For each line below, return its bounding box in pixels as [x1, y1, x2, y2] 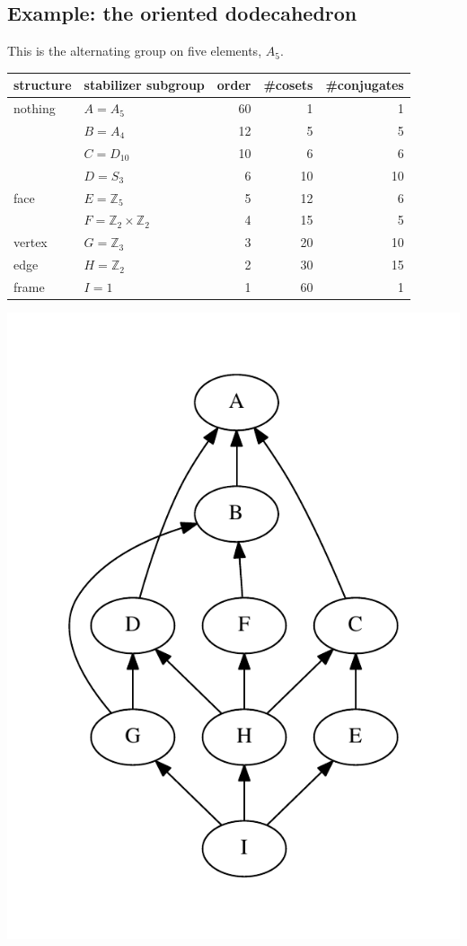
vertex [13, 233, 48, 252]
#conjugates [325, 75, 404, 94]
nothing [13, 99, 56, 118]
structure [13, 75, 72, 94]
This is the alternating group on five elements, [7, 41, 262, 60]
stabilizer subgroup [84, 75, 205, 94]
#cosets [263, 75, 313, 94]
